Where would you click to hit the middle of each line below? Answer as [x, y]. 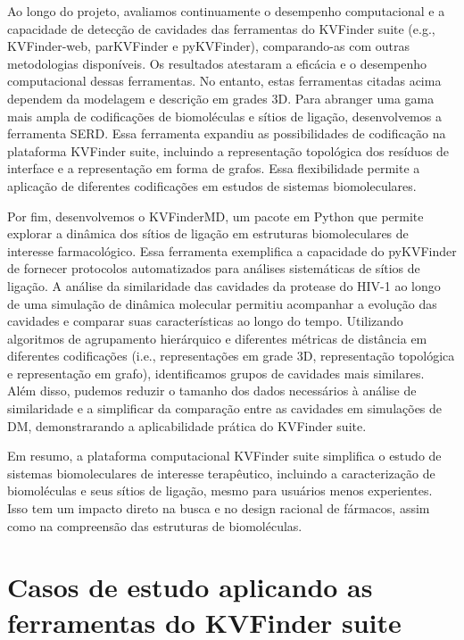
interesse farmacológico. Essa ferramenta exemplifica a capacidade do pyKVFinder [232, 250]
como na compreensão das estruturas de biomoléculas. [155, 525]
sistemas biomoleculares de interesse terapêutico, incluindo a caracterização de [221, 473]
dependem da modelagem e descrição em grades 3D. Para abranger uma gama [221, 98]
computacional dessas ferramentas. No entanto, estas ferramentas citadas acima [224, 81]
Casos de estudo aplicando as [190, 587]
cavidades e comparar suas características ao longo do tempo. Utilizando [205, 321]
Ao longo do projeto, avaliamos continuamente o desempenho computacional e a [226, 11]
